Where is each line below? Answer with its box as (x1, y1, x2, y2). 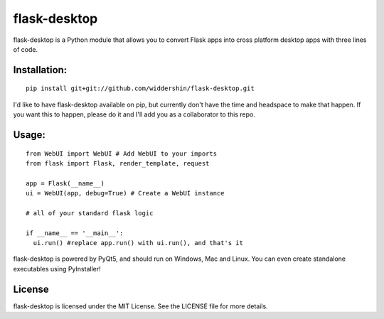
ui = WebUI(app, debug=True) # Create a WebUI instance (26, 189, 225, 198)
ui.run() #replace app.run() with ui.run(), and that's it (33, 239, 243, 247)
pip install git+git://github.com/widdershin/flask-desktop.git (26, 85, 255, 92)
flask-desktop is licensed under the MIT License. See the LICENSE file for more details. (13, 302, 268, 310)
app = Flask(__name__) (26, 179, 105, 188)
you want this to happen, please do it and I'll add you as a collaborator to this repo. (13, 110, 255, 119)
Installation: (13, 64, 68, 76)
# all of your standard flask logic (26, 209, 154, 217)
